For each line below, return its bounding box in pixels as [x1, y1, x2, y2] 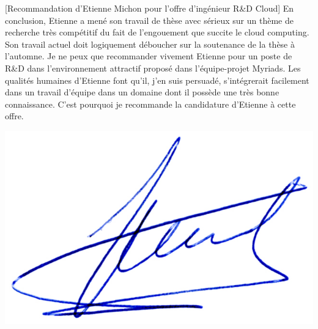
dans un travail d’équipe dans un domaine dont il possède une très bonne [5, 86, 279, 98]
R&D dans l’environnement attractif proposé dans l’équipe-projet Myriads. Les [5, 61, 301, 74]
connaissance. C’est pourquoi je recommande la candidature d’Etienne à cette [5, 97, 296, 110]
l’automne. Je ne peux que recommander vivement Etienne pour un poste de [5, 50, 292, 62]
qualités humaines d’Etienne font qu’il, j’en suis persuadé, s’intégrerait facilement [5, 73, 309, 86]
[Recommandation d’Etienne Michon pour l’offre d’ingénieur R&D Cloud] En [5, 2, 294, 14]
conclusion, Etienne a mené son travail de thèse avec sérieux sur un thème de [5, 13, 294, 26]
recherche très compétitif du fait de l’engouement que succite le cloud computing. [5, 26, 309, 39]
